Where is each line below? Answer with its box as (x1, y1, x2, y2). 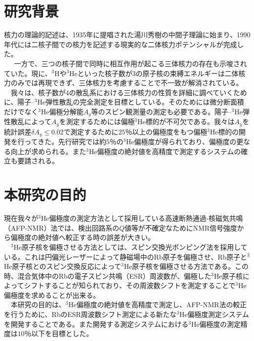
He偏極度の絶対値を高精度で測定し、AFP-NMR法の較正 (68, 299, 247, 310)
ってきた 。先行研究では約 (24, 136, 106, 147)
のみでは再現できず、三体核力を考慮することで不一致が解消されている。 (10, 78, 243, 88)
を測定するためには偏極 (59, 116, 135, 127)
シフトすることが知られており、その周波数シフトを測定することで (23, 280, 236, 290)
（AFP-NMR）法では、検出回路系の (4, 222, 119, 233)
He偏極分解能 (41, 106, 84, 116)
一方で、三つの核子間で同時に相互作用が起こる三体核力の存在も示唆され (14, 58, 247, 68)
